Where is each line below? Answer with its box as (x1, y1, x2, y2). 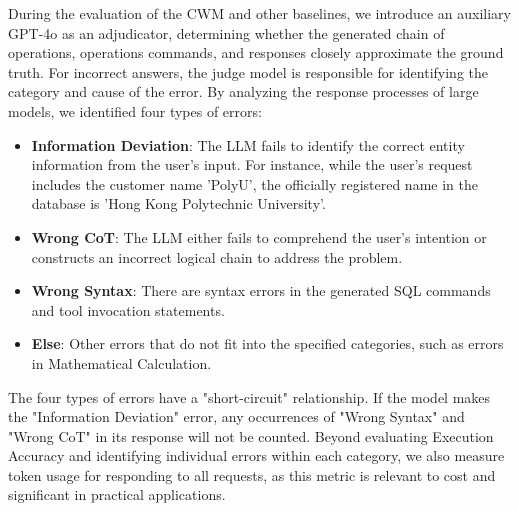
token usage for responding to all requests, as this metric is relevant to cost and (8, 464, 496, 485)
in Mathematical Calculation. (31, 352, 212, 373)
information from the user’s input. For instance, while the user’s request (31, 154, 473, 175)
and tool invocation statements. (31, 299, 225, 320)
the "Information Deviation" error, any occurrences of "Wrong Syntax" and (8, 406, 465, 427)
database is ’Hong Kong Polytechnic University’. (31, 193, 326, 214)
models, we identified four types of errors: (8, 100, 262, 121)
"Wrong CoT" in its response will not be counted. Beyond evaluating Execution (8, 425, 494, 446)
